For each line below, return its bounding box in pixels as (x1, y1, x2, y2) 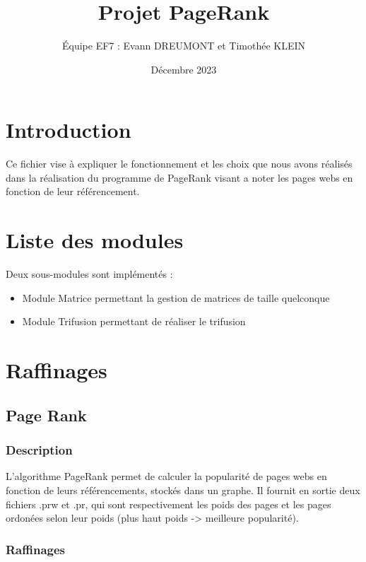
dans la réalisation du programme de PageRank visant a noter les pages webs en (6, 170, 353, 185)
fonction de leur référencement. (6, 184, 140, 199)
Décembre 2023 (150, 62, 217, 76)
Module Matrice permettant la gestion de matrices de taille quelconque (22, 290, 330, 305)
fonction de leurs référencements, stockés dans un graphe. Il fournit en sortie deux (6, 482, 360, 497)
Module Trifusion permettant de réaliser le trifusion (22, 314, 246, 329)
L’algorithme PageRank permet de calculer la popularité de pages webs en (6, 469, 327, 484)
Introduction (6, 115, 131, 144)
